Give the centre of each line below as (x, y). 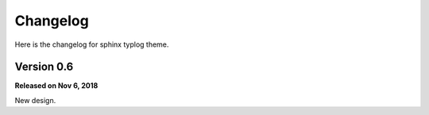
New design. (35, 100)
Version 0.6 (44, 67)
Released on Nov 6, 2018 (56, 86)
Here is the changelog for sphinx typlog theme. (92, 44)
